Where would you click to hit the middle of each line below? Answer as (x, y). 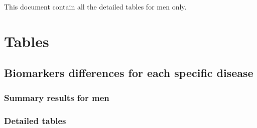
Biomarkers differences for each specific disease (129, 73)
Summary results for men (57, 97)
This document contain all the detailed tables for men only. (95, 6)
